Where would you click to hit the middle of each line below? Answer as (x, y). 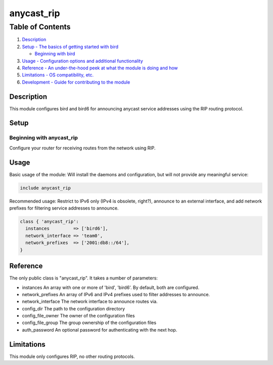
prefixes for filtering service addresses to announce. (64, 208)
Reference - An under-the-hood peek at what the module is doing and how (100, 68)
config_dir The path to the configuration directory (74, 308)
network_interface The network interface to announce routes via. (90, 302)
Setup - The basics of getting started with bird (70, 47)
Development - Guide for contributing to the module (76, 82)
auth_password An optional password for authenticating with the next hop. (100, 330)
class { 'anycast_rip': (50, 222)
